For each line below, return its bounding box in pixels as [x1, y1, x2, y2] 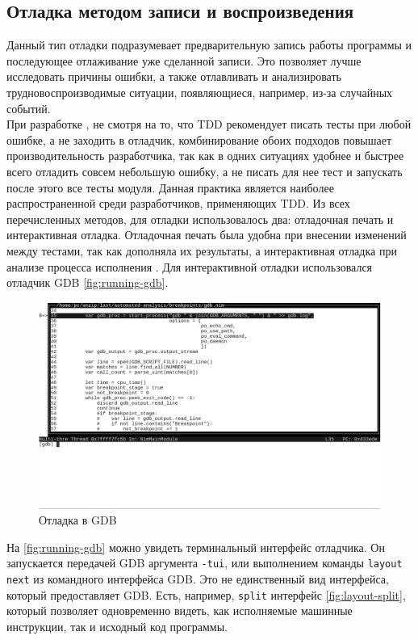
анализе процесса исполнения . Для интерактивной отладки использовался [6, 258, 373, 275]
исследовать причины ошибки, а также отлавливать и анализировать [6, 68, 341, 85]
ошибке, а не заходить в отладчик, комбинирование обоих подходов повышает [6, 131, 392, 148]
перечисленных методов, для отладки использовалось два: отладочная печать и [6, 210, 394, 227]
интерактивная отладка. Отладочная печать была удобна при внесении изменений [6, 226, 407, 243]
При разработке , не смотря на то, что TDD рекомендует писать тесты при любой [6, 116, 412, 133]
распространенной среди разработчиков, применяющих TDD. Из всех [6, 195, 350, 212]
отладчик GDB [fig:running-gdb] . [6, 274, 169, 291]
